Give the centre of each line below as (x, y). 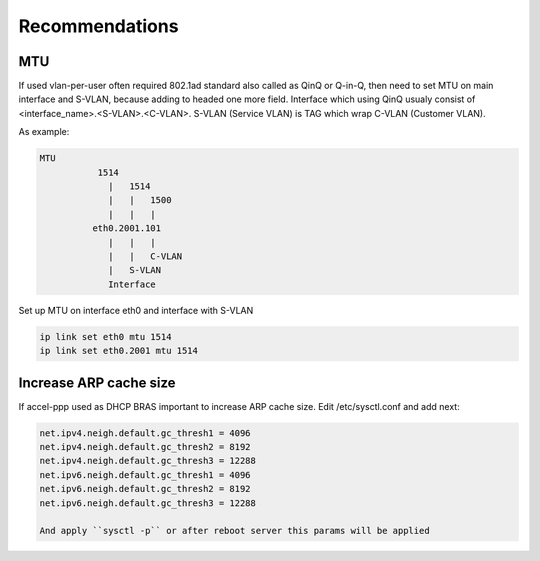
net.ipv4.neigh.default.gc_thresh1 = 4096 (145, 433)
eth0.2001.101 (126, 228)
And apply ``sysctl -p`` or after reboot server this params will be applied (234, 531)
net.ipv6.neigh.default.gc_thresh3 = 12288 (148, 503)
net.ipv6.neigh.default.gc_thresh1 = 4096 (145, 474)
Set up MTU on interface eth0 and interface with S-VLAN (136, 310)
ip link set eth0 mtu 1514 (105, 336)
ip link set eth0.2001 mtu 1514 (119, 351)
